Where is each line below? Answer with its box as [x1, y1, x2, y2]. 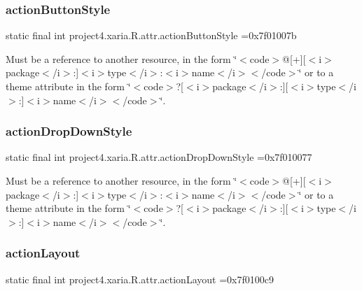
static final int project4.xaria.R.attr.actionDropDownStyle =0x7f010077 [6, 150, 312, 164]
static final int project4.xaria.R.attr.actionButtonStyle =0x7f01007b [6, 28, 297, 43]
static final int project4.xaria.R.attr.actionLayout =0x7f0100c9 [6, 271, 274, 286]
